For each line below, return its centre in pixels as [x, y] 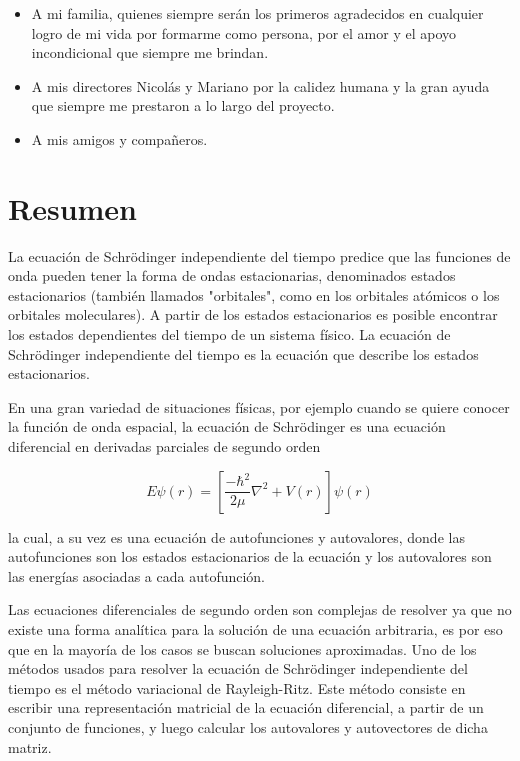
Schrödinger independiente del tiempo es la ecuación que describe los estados [243, 353]
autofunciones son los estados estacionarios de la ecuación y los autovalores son [250, 556]
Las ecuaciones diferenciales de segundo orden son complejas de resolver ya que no [260, 609]
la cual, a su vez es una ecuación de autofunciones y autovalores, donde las [236, 536]
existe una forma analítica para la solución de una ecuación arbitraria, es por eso [255, 629]
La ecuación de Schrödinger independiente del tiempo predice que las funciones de [259, 255]
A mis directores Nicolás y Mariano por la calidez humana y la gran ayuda [260, 85]
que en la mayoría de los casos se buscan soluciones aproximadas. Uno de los [242, 648]
